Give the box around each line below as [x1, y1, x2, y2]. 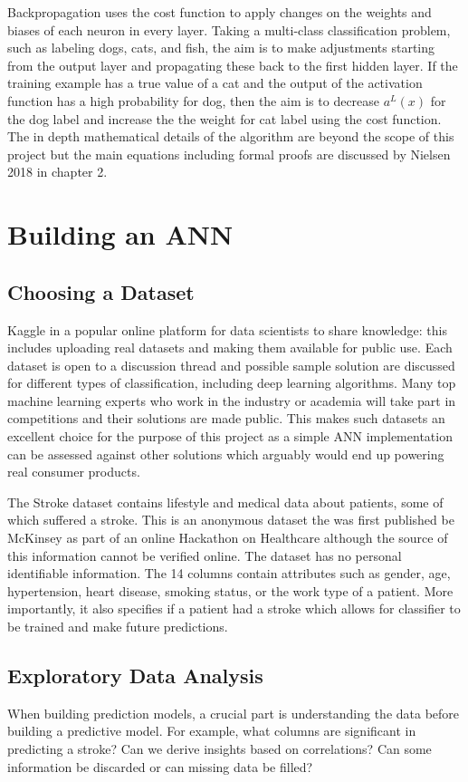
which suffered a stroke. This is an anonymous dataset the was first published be [7, 510, 454, 529]
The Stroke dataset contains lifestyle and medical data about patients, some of [7, 492, 444, 511]
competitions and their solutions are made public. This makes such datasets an [7, 409, 445, 428]
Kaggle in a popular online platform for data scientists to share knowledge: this [7, 320, 447, 339]
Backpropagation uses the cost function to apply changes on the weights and [7, 3, 432, 21]
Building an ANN [7, 216, 234, 253]
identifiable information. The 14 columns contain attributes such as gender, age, [7, 564, 451, 583]
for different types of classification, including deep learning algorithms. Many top [7, 373, 456, 392]
